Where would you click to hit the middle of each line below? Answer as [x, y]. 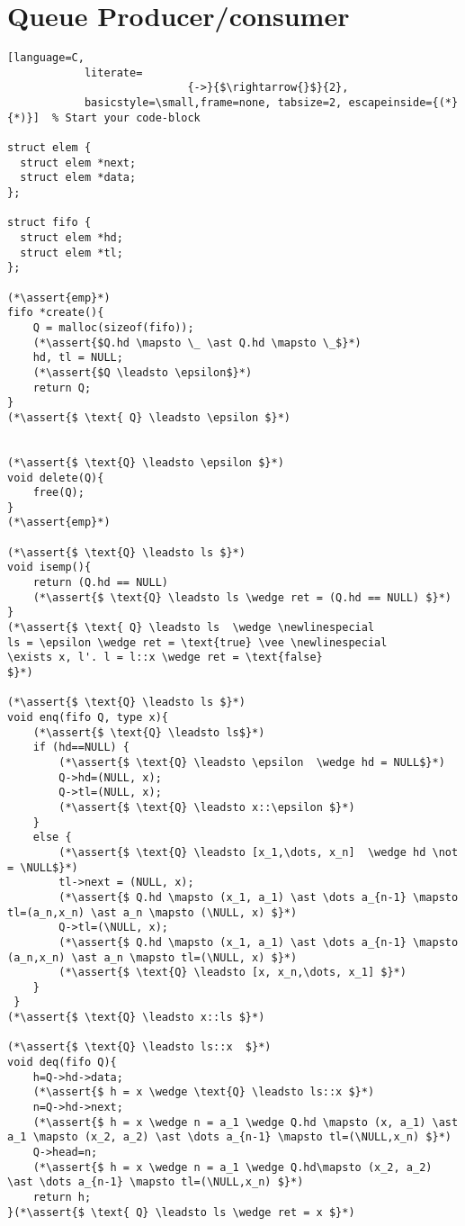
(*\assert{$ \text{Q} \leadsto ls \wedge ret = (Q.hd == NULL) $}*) [242, 597]
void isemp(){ [49, 568]
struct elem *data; [78, 178]
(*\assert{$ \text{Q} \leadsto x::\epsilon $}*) [207, 807]
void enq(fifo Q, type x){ [88, 717]
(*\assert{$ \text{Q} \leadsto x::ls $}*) [136, 1018]
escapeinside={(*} [403, 103]
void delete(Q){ [56, 478]
